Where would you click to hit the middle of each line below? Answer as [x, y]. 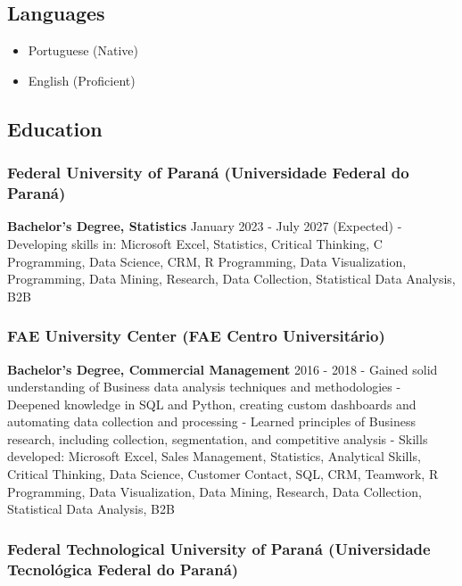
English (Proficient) [82, 80]
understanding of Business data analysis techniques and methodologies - [204, 387]
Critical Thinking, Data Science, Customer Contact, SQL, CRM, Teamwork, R [223, 474]
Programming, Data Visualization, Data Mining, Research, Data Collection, [214, 491]
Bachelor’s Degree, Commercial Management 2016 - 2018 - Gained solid [223, 369]
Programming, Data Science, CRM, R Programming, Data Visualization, [207, 261]
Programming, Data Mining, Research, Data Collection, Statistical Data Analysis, [231, 279]
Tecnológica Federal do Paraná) [123, 569]
